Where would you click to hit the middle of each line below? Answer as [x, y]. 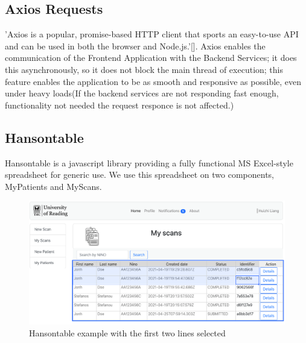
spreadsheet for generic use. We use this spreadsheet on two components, [139, 175]
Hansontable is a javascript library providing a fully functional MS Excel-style [149, 162]
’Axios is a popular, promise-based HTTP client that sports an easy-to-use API [152, 34]
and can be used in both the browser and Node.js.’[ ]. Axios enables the [135, 46]
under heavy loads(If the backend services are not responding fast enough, [142, 93]
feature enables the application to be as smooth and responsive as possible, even [153, 81]
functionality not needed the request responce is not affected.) [120, 105]
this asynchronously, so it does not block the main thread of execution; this [144, 69]
